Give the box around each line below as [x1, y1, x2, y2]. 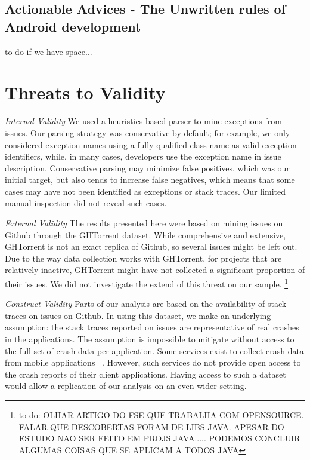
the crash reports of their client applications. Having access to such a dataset [5, 367, 286, 380]
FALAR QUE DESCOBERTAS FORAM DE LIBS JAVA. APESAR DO [18, 420, 284, 433]
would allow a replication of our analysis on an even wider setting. [5, 379, 247, 392]
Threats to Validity [5, 80, 166, 105]
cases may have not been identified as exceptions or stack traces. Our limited [5, 185, 286, 197]
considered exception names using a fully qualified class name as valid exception [5, 138, 297, 151]
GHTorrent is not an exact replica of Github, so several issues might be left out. [5, 240, 297, 253]
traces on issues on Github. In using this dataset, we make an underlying [5, 309, 271, 321]
